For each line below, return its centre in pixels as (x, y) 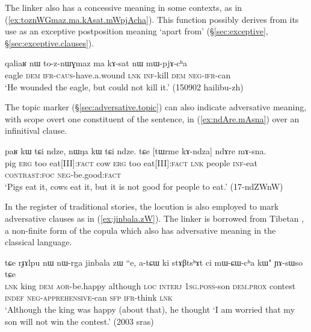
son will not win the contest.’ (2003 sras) (79, 321)
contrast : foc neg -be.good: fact (63, 174)
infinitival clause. (36, 130)
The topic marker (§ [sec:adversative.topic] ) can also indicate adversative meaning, (156, 107)
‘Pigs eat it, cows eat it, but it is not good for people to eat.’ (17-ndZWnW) (144, 186)
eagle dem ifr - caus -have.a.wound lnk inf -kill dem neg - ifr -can (118, 74)
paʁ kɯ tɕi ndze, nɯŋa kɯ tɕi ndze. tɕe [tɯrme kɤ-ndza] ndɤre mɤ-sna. (136, 150)
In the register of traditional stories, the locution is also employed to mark (142, 206)
